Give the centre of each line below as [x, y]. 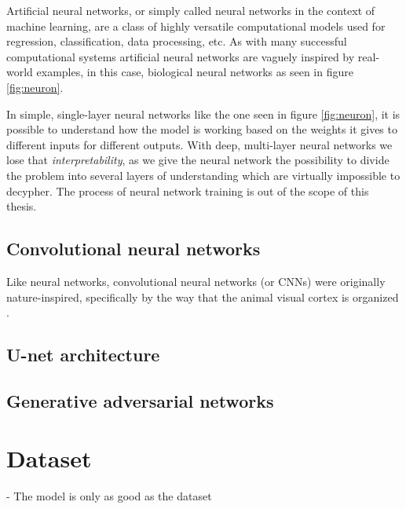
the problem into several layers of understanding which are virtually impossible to [203, 175]
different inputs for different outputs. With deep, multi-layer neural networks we [199, 144]
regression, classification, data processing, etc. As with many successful [177, 41]
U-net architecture [83, 355]
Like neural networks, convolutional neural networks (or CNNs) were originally [196, 281]
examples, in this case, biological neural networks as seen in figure [195, 72]
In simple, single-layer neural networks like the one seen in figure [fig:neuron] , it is [203, 114]
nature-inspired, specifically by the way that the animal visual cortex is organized [203, 297]
